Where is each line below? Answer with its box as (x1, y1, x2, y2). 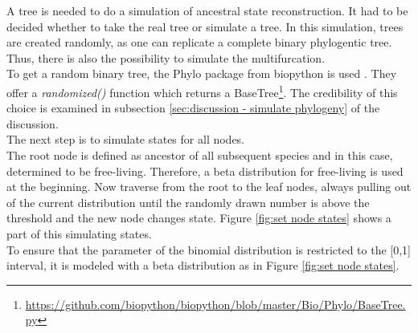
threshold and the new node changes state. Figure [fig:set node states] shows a (6, 209, 391, 226)
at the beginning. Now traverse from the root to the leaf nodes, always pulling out (6, 178, 412, 195)
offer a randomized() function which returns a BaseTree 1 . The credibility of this (6, 81, 398, 100)
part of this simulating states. (6, 225, 152, 242)
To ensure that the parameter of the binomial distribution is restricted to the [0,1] (6, 241, 412, 258)
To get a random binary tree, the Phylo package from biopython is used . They (6, 65, 397, 82)
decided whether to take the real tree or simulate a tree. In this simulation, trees (6, 18, 404, 35)
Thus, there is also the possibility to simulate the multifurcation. (6, 49, 326, 66)
